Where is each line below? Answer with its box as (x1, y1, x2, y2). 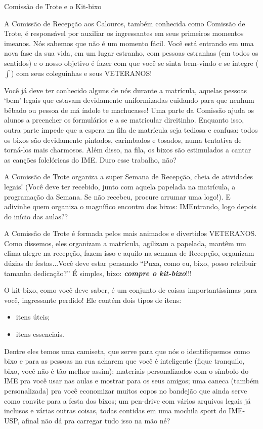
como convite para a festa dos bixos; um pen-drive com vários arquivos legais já (4, 395, 251, 406)
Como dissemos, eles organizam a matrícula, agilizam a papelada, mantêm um (4, 238, 246, 248)
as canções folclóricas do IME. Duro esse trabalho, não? (4, 154, 177, 165)
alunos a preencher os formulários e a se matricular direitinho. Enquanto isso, (4, 114, 244, 125)
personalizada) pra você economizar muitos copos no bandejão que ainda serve (4, 385, 247, 396)
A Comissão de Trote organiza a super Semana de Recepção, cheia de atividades (4, 171, 253, 182)
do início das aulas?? (4, 211, 68, 221)
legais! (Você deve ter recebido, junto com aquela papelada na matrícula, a (4, 181, 236, 191)
